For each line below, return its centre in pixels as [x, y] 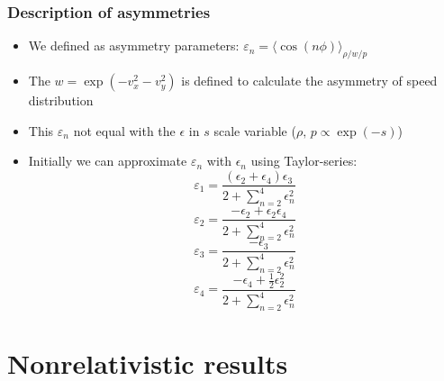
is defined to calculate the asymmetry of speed [309, 81]
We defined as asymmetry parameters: [134, 45]
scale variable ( [255, 130]
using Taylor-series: [304, 161]
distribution [61, 100]
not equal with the [124, 130]
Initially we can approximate [108, 161]
